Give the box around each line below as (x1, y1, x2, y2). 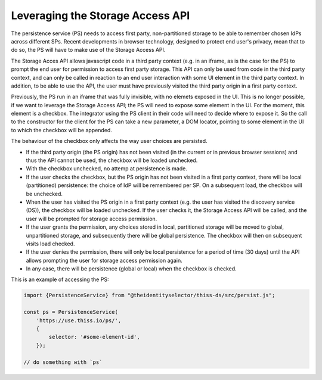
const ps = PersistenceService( (23, 309, 119, 316)
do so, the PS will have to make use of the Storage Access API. (11, 46, 166, 54)
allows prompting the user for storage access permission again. (26, 257, 182, 264)
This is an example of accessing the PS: (11, 276, 109, 283)
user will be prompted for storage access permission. (26, 215, 157, 222)
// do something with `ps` (23, 359, 103, 366)
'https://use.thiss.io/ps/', (36, 317, 122, 324)
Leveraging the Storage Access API (11, 9, 190, 22)
